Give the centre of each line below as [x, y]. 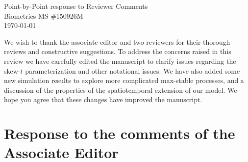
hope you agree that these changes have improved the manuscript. [103, 99]
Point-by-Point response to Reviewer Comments [76, 6]
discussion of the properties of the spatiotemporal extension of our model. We [121, 90]
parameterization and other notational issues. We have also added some [133, 70]
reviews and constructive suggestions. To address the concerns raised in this [118, 51]
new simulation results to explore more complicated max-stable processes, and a [124, 80]
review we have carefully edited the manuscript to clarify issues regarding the [120, 61]
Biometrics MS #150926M [44, 15]
